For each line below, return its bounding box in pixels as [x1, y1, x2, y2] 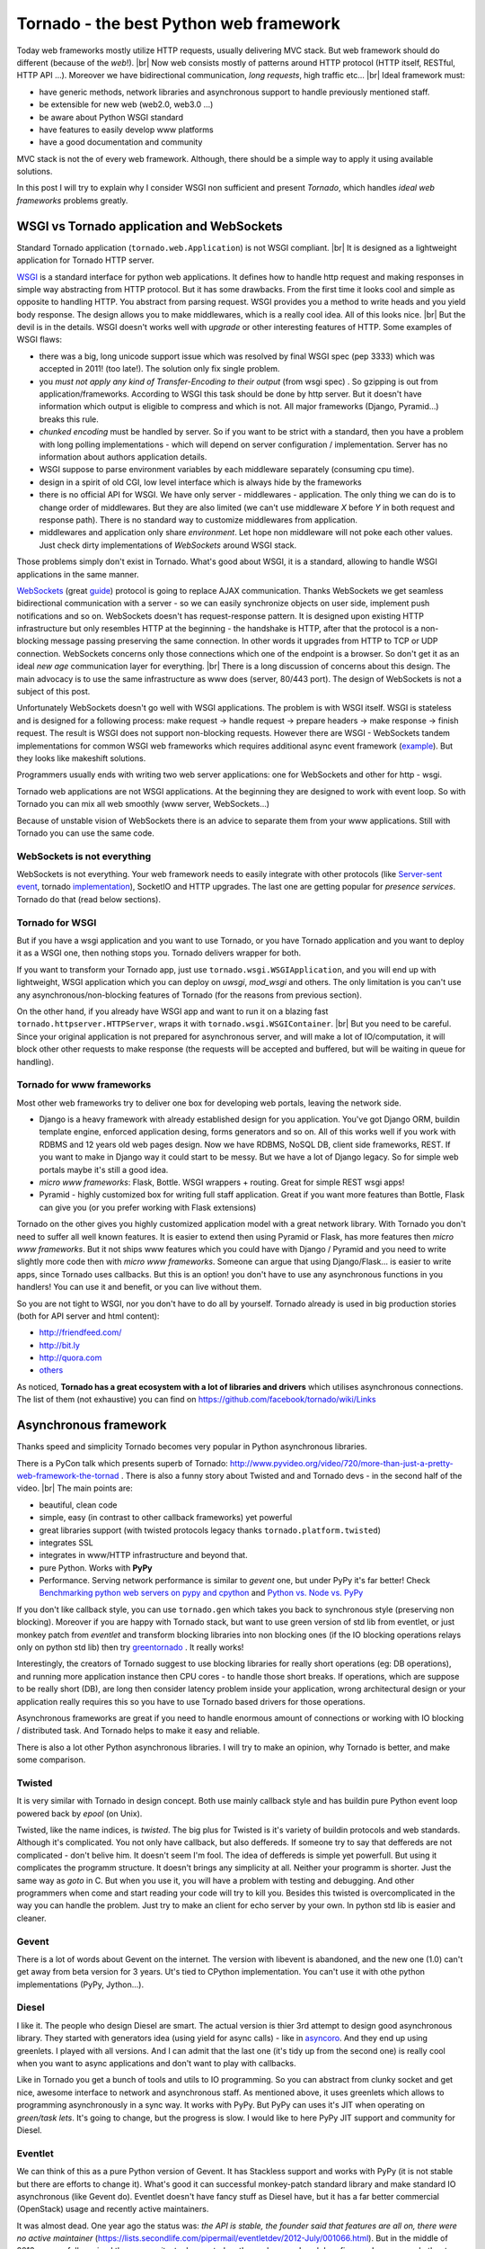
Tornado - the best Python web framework [16, 13, 340, 33]
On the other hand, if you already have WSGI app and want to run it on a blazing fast [16, 1006, 329, 1017]
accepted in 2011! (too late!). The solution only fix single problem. [39, 363, 280, 374]
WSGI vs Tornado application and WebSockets [16, 219, 283, 234]
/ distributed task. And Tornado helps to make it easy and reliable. [16, 1725, 260, 1736]
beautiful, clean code [39, 1499, 118, 1510]
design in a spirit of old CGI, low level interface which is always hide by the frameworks [39, 477, 363, 488]
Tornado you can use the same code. [16, 828, 154, 838]
